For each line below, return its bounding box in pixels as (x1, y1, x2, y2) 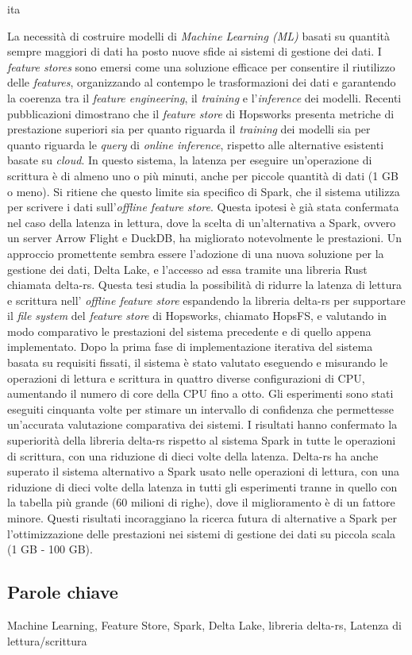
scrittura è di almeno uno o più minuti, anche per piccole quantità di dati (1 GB (7, 167, 399, 183)
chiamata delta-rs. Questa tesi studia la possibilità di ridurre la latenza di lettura (7, 276, 402, 293)
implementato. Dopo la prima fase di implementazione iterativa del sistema (7, 338, 373, 355)
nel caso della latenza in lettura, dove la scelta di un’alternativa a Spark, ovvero (7, 214, 396, 230)
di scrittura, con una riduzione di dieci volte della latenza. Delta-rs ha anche (7, 447, 379, 464)
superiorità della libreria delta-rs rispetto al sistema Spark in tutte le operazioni (7, 432, 396, 449)
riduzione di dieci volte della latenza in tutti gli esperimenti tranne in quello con (7, 478, 398, 495)
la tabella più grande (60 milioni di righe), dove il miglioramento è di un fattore (7, 494, 395, 511)
